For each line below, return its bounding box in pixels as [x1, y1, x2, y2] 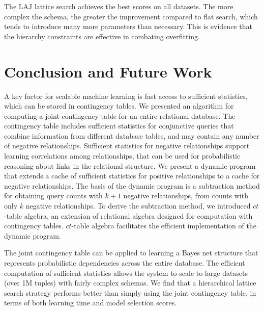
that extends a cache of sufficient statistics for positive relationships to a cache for [4, 170, 260, 181]
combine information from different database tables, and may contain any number [4, 130, 259, 141]
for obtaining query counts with [4, 190, 103, 201]
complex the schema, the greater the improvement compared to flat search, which [4, 11, 258, 21]
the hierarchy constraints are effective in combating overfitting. [4, 31, 200, 41]
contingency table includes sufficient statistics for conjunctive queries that [4, 120, 234, 131]
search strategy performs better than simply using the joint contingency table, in [4, 287, 256, 298]
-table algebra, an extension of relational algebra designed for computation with [4, 210, 253, 221]
